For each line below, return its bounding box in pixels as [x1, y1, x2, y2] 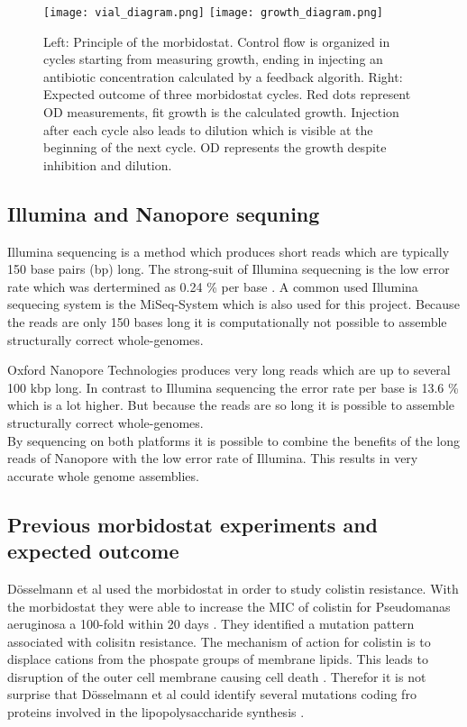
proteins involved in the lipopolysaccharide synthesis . [7, 703, 305, 722]
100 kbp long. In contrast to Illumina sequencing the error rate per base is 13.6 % [7, 377, 459, 396]
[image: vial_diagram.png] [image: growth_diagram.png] [43, 6, 383, 19]
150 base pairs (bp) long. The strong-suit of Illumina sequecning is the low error [7, 259, 450, 278]
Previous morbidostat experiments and [7, 510, 378, 538]
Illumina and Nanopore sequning [7, 199, 320, 227]
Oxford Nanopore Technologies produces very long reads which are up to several [7, 360, 451, 379]
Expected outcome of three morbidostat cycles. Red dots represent [43, 85, 411, 104]
